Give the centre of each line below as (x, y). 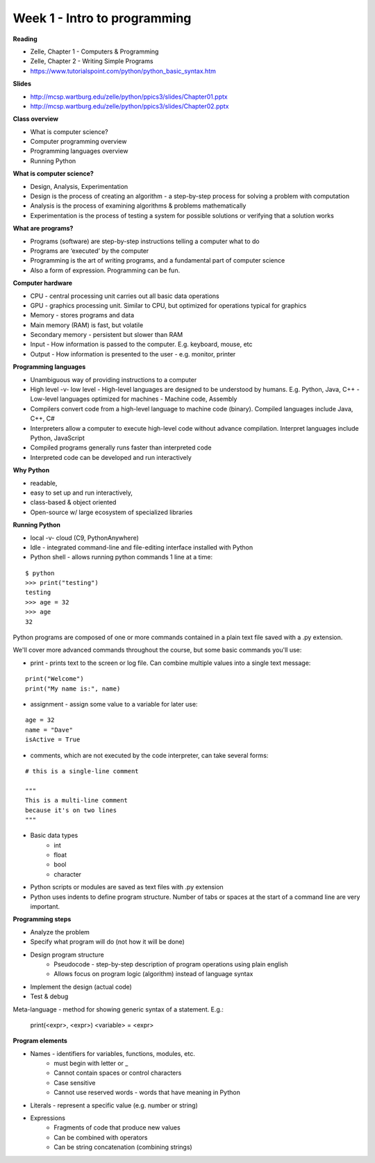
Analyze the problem (60, 932)
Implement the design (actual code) (81, 987)
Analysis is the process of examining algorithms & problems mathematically (138, 206)
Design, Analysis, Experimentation (79, 186)
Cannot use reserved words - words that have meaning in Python (147, 1092)
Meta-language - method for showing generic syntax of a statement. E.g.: (118, 1009)
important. (45, 907)
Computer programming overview (78, 142)
